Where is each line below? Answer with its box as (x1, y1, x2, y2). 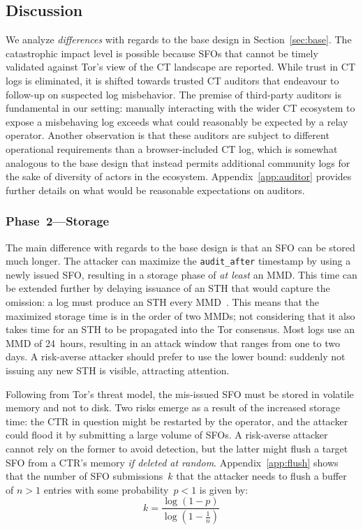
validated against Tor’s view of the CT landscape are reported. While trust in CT (6, 59, 356, 74)
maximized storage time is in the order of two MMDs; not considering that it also (6, 308, 355, 323)
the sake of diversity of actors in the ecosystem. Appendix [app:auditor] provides (6, 169, 352, 184)
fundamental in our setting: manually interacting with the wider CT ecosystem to (6, 101, 355, 115)
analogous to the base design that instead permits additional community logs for (6, 155, 350, 170)
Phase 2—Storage (6, 212, 110, 230)
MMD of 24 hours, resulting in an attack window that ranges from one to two (6, 335, 340, 350)
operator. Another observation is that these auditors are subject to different (6, 128, 329, 142)
